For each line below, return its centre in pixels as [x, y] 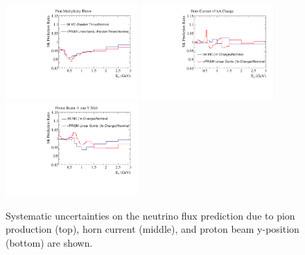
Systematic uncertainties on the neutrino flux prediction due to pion [150, 215]
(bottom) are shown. [49, 243]
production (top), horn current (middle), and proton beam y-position [152, 229]
